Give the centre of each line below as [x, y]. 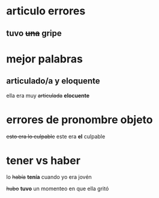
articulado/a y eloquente [53, 81]
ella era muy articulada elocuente [48, 95]
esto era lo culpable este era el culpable [56, 136]
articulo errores [46, 11]
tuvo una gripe [34, 33]
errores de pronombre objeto [79, 120]
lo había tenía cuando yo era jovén [49, 177]
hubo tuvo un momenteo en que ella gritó [58, 189]
